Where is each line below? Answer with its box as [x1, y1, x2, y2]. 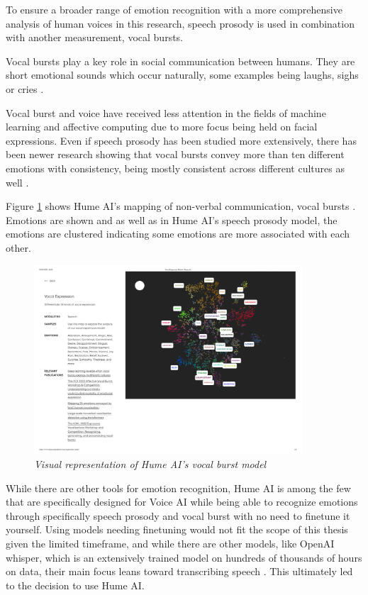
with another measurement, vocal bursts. [6, 30, 184, 45]
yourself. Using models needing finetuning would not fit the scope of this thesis [6, 522, 348, 537]
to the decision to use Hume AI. [6, 577, 145, 592]
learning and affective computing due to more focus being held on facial [6, 119, 318, 134]
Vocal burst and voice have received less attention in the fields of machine [6, 105, 326, 120]
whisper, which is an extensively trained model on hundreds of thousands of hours [6, 550, 362, 565]
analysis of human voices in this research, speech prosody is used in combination [6, 16, 355, 30]
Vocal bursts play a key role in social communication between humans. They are [6, 53, 355, 68]
